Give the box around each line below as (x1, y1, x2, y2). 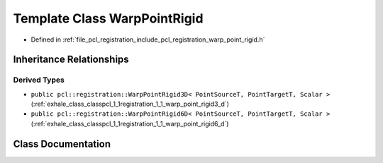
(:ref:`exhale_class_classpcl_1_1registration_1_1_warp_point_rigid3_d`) (30, 99, 230, 109)
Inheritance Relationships (13, 54, 129, 66)
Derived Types (13, 75, 65, 85)
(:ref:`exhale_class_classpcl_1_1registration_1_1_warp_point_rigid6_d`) (30, 119, 229, 128)
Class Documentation (13, 138, 111, 150)
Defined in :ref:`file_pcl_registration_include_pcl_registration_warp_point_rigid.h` (30, 35, 265, 44)
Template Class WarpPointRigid (13, 11, 204, 26)
